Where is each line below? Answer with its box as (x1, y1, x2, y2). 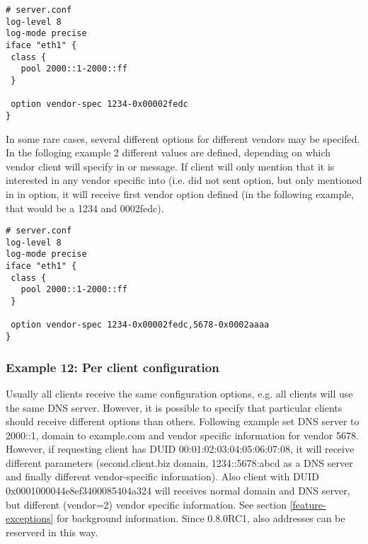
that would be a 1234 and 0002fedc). (6, 200, 164, 215)
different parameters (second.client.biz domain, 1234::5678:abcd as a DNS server (6, 455, 353, 470)
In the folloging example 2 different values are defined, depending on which (6, 145, 331, 160)
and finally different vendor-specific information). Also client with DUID (6, 469, 319, 484)
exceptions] (6, 511, 54, 526)
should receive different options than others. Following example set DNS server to (6, 414, 360, 429)
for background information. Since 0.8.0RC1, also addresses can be (57, 511, 345, 526)
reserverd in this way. (6, 524, 98, 539)
